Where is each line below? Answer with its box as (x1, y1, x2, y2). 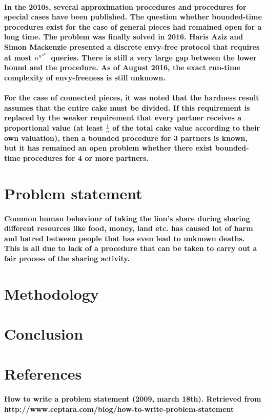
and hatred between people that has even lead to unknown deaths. (4, 233, 245, 243)
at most (4, 52, 32, 62)
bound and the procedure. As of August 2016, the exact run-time (4, 62, 240, 73)
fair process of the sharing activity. (4, 253, 130, 263)
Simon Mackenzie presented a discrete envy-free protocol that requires (4, 41, 260, 52)
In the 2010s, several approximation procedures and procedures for (4, 1, 247, 12)
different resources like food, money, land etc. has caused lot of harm (4, 223, 253, 234)
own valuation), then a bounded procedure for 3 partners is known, (4, 132, 248, 143)
